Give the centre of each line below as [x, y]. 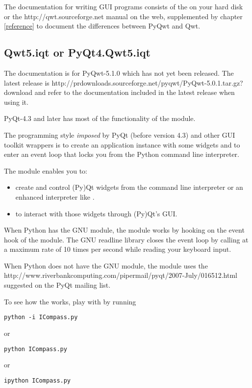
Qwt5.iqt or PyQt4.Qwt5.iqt [77, 52]
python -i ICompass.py [41, 317]
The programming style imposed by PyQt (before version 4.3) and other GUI [120, 134]
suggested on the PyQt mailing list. [57, 285]
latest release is [27, 82]
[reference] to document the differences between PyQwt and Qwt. [102, 26]
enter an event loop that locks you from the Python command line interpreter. [122, 154]
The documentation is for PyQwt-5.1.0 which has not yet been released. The [119, 73]
